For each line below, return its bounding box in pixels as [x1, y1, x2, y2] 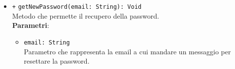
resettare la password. [24, 56, 90, 66]
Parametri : [12, 20, 49, 30]
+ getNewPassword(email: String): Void [12, 3, 142, 10]
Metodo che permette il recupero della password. [12, 10, 159, 21]
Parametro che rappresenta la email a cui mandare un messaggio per [24, 46, 231, 56]
